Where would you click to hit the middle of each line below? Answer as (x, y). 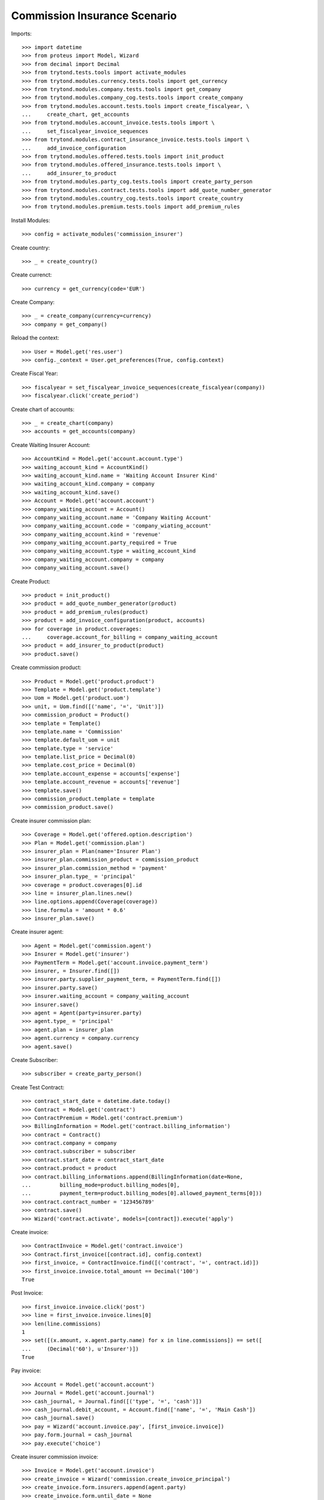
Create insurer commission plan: (51, 820)
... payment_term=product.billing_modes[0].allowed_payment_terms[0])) (142, 1193)
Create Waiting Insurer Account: (51, 445)
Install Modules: (31, 220)
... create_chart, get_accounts (76, 115)
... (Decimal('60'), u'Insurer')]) (80, 1349)
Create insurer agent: (37, 932)
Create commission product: (46, 667)
